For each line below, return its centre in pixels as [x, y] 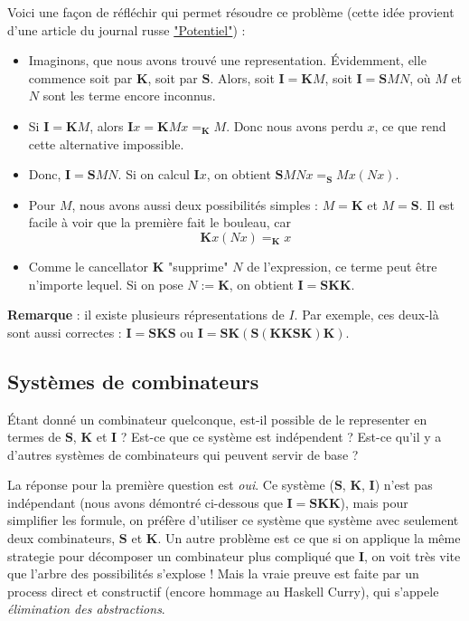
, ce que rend [410, 125]
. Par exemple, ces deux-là [366, 315]
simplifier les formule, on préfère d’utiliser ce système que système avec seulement [233, 520]
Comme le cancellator [89, 266]
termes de [34, 437]
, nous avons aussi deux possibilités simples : [195, 204]
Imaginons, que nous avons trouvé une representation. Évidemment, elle [227, 60]
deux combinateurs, [61, 538]
